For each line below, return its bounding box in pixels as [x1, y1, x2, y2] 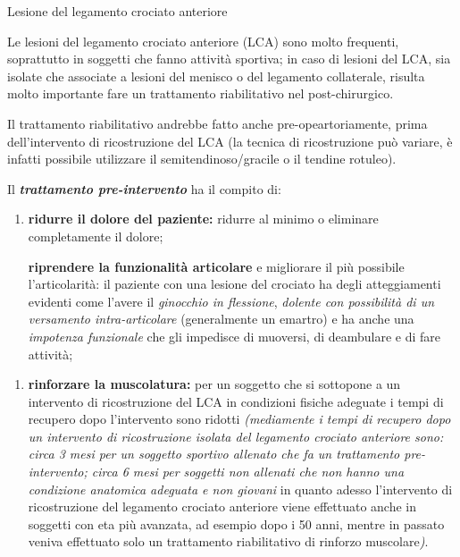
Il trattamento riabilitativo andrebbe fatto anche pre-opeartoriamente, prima [7, 114, 428, 132]
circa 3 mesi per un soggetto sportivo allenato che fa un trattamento [28, 444, 400, 463]
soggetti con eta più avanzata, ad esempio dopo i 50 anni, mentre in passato [28, 514, 445, 533]
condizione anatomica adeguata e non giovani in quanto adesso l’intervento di [28, 479, 453, 498]
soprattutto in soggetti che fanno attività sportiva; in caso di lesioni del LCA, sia [7, 49, 451, 68]
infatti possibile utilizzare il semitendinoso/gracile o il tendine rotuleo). [7, 149, 397, 168]
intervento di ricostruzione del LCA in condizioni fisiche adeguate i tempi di [28, 392, 444, 410]
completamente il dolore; [28, 226, 163, 245]
